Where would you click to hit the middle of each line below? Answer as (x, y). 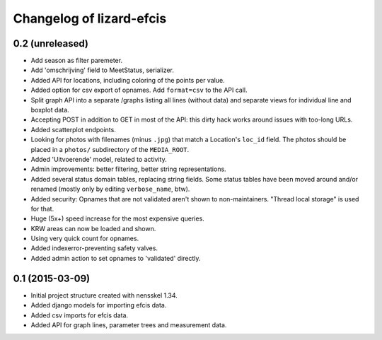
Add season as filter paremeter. (77, 61)
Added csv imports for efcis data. (80, 315)
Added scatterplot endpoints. (73, 129)
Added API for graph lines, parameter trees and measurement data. (129, 324)
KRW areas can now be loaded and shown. (93, 228)
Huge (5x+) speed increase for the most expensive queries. (117, 218)
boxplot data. (50, 110)
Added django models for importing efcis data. (99, 305)
